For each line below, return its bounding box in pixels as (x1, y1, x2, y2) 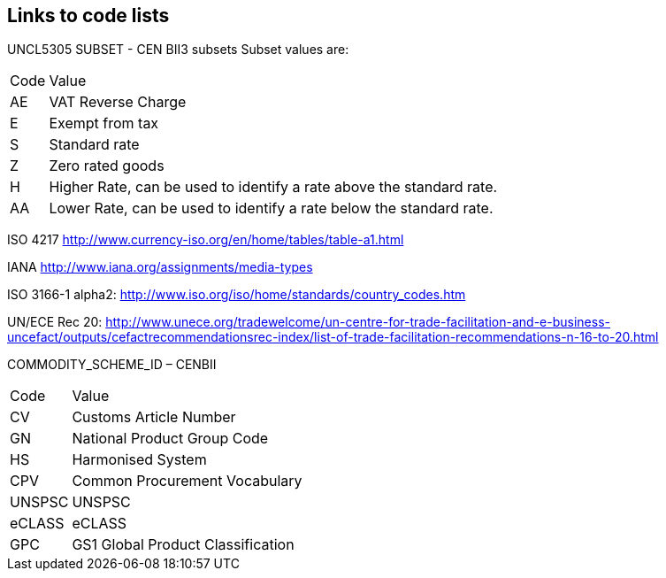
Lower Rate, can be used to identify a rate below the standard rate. (49, 199, 494, 218)
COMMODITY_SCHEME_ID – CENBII (7, 357, 217, 373)
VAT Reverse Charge (49, 93, 187, 112)
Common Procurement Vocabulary (72, 472, 302, 490)
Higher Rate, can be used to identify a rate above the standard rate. (49, 178, 498, 197)
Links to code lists (7, 4, 170, 27)
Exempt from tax (49, 114, 159, 133)
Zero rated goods (49, 157, 165, 175)
